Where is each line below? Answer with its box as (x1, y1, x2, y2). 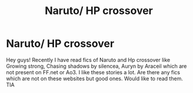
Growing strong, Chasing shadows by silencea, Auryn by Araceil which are (6, 63, 187, 70)
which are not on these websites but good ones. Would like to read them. (6, 75, 184, 82)
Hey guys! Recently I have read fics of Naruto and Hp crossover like (6, 56, 171, 63)
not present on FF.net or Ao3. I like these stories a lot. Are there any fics (6, 68, 181, 75)
